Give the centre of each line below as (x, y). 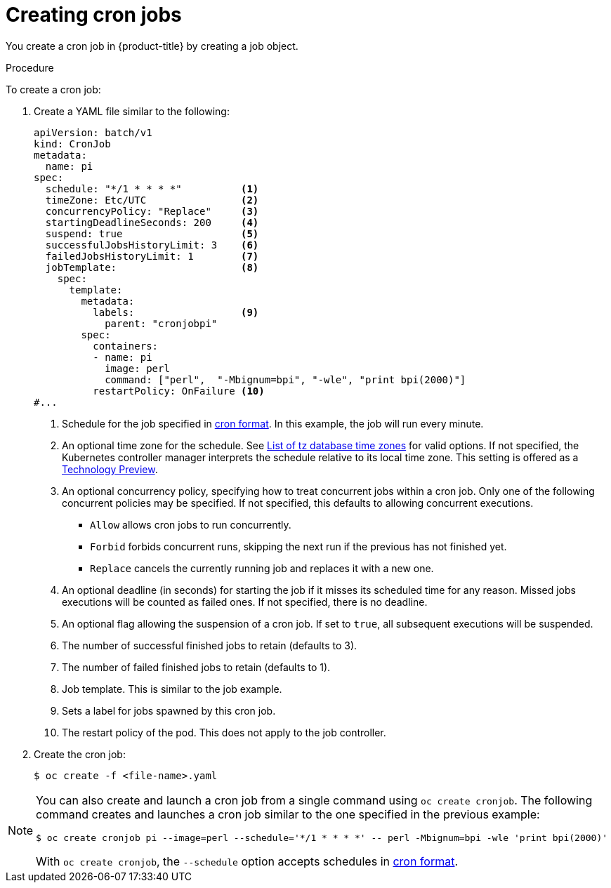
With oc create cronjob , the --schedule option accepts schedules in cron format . (247, 861)
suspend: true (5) (152, 233)
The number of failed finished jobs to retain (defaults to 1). (196, 667)
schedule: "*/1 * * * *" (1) (152, 188)
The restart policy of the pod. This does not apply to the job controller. (224, 732)
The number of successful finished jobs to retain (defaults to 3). (210, 645)
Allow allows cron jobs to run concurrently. (191, 524)
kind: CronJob (72, 144)
